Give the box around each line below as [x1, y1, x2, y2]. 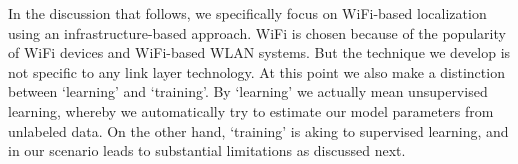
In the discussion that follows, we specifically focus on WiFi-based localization [8, 3, 487, 23]
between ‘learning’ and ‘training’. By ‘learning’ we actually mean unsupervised [8, 81, 488, 102]
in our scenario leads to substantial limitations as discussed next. [8, 140, 406, 161]
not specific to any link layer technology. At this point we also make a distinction [8, 61, 505, 82]
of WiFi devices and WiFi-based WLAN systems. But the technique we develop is [8, 42, 511, 63]
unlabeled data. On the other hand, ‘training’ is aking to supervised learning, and [8, 120, 509, 141]
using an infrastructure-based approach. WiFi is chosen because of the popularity [8, 22, 506, 43]
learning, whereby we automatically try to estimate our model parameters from [8, 100, 494, 121]
